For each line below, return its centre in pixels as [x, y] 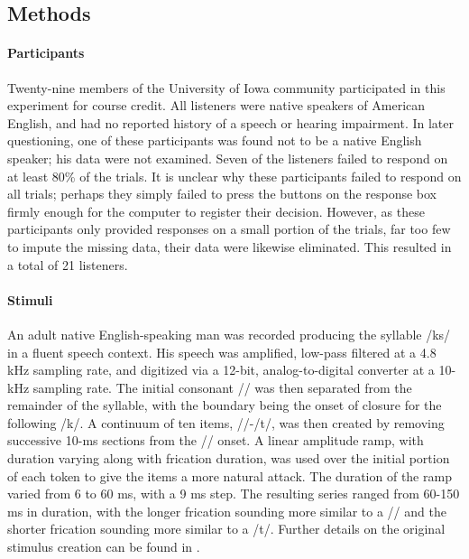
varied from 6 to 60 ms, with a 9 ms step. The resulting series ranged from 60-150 [234, 494]
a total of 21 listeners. [68, 264]
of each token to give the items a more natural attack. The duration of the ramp [230, 475]
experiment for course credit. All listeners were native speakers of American [216, 105]
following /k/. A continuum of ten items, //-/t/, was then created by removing [226, 422]
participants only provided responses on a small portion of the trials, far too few [229, 229]
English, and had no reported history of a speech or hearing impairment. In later [231, 122]
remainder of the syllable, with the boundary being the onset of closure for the [225, 405]
